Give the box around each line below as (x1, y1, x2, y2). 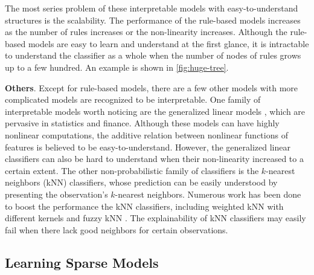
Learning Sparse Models (5, 253, 159, 271)
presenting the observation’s (5, 187, 108, 200)
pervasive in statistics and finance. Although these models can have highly (5, 117, 280, 129)
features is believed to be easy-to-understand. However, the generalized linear (5, 140, 290, 153)
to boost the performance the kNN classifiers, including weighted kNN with (5, 199, 284, 212)
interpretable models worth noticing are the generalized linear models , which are (5, 105, 306, 117)
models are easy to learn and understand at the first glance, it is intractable (28, 37, 309, 50)
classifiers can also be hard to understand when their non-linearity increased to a (5, 152, 304, 165)
